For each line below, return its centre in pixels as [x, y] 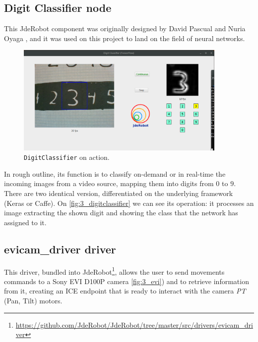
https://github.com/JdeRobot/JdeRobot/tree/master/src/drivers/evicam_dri [134, 324]
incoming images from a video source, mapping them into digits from [109, 183]
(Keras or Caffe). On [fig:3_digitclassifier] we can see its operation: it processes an [129, 203]
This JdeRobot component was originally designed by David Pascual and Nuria [125, 28]
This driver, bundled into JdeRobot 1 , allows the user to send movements [114, 271]
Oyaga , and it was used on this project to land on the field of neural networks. [125, 38]
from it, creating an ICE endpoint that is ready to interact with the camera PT [125, 291]
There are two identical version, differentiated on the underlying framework [119, 193]
